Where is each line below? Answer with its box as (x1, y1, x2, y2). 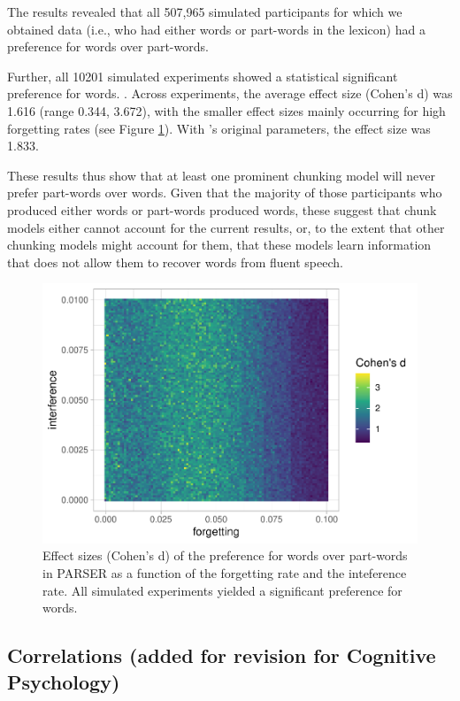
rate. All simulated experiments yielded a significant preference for (42, 581, 402, 599)
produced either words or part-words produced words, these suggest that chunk (7, 200, 437, 219)
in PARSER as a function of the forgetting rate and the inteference (42, 564, 407, 582)
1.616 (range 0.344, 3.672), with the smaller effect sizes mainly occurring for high (7, 101, 446, 119)
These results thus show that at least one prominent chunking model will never (7, 166, 435, 184)
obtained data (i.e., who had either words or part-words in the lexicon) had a (7, 19, 425, 38)
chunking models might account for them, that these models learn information (7, 235, 432, 254)
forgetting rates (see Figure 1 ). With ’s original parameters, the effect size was (7, 119, 431, 137)
